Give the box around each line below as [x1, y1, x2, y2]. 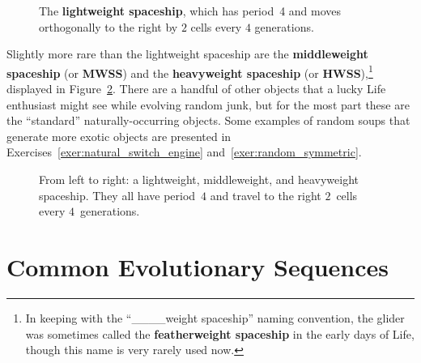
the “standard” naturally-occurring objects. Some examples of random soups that [6, 112, 410, 129]
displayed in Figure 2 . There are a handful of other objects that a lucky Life [6, 80, 386, 97]
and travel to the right [210, 186, 321, 203]
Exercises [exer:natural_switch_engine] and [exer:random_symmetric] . [6, 143, 362, 160]
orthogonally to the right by [39, 18, 178, 35]
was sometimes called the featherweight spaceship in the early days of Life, [25, 325, 415, 342]
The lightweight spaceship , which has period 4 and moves [39, 2, 342, 19]
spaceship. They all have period [39, 186, 196, 203]
